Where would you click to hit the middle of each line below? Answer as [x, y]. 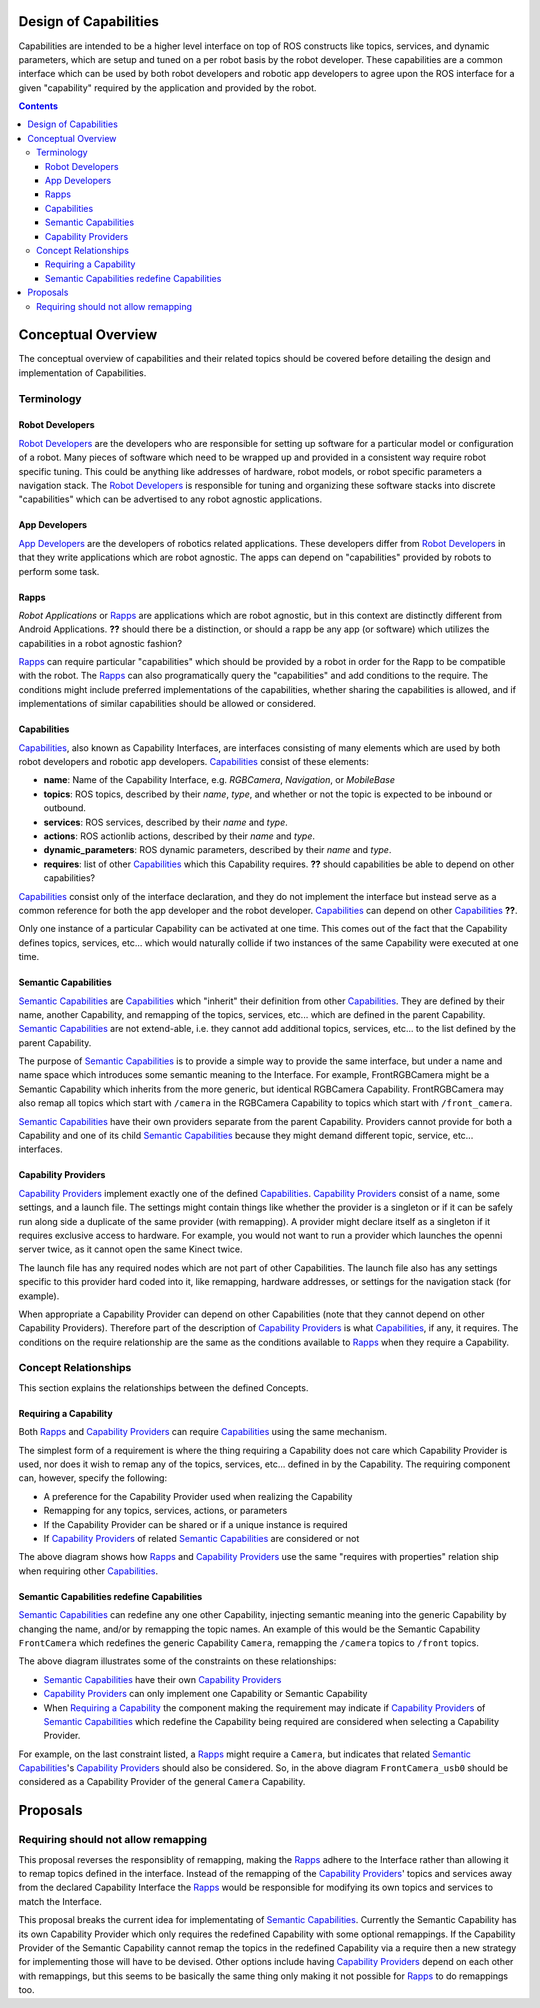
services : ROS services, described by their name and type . [166, 822]
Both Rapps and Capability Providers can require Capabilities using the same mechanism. [203, 1432]
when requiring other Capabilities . [88, 1571]
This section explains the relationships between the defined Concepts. [163, 1387]
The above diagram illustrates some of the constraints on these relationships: [177, 1661]
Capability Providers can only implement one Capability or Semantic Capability [205, 1694]
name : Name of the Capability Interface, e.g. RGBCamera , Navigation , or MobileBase [219, 780]
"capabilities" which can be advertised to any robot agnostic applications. [170, 499]
